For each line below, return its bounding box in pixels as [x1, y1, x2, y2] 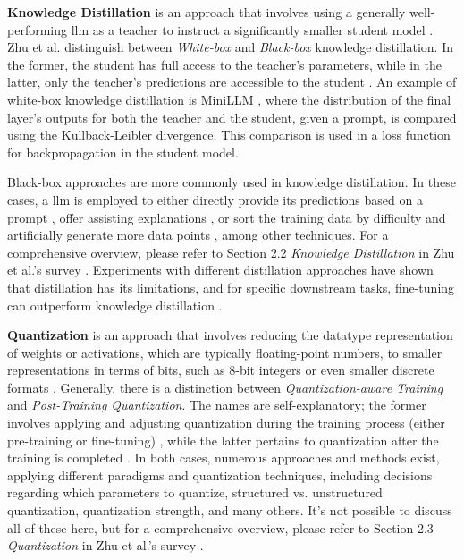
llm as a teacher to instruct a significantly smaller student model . [71, 20, 434, 38]
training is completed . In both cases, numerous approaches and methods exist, [7, 448, 440, 467]
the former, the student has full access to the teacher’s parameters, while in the [7, 55, 442, 73]
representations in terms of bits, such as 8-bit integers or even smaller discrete [7, 361, 434, 379]
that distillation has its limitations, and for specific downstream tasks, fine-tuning [7, 277, 455, 296]
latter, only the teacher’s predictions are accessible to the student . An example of [7, 72, 457, 91]
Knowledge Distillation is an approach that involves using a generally [7, 3, 406, 21]
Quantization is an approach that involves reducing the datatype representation [7, 326, 453, 344]
